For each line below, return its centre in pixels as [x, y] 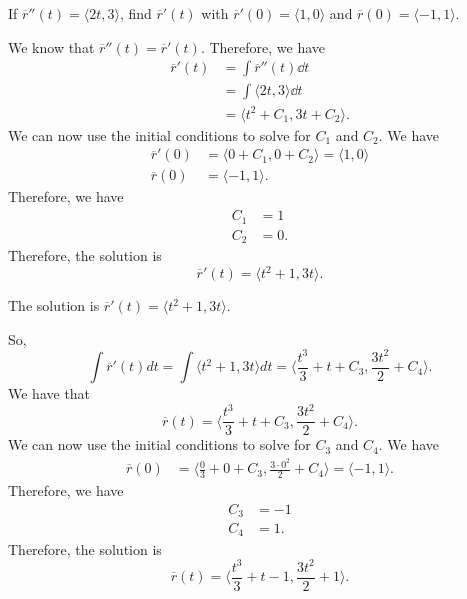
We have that [49, 393]
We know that [51, 46]
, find [135, 13]
